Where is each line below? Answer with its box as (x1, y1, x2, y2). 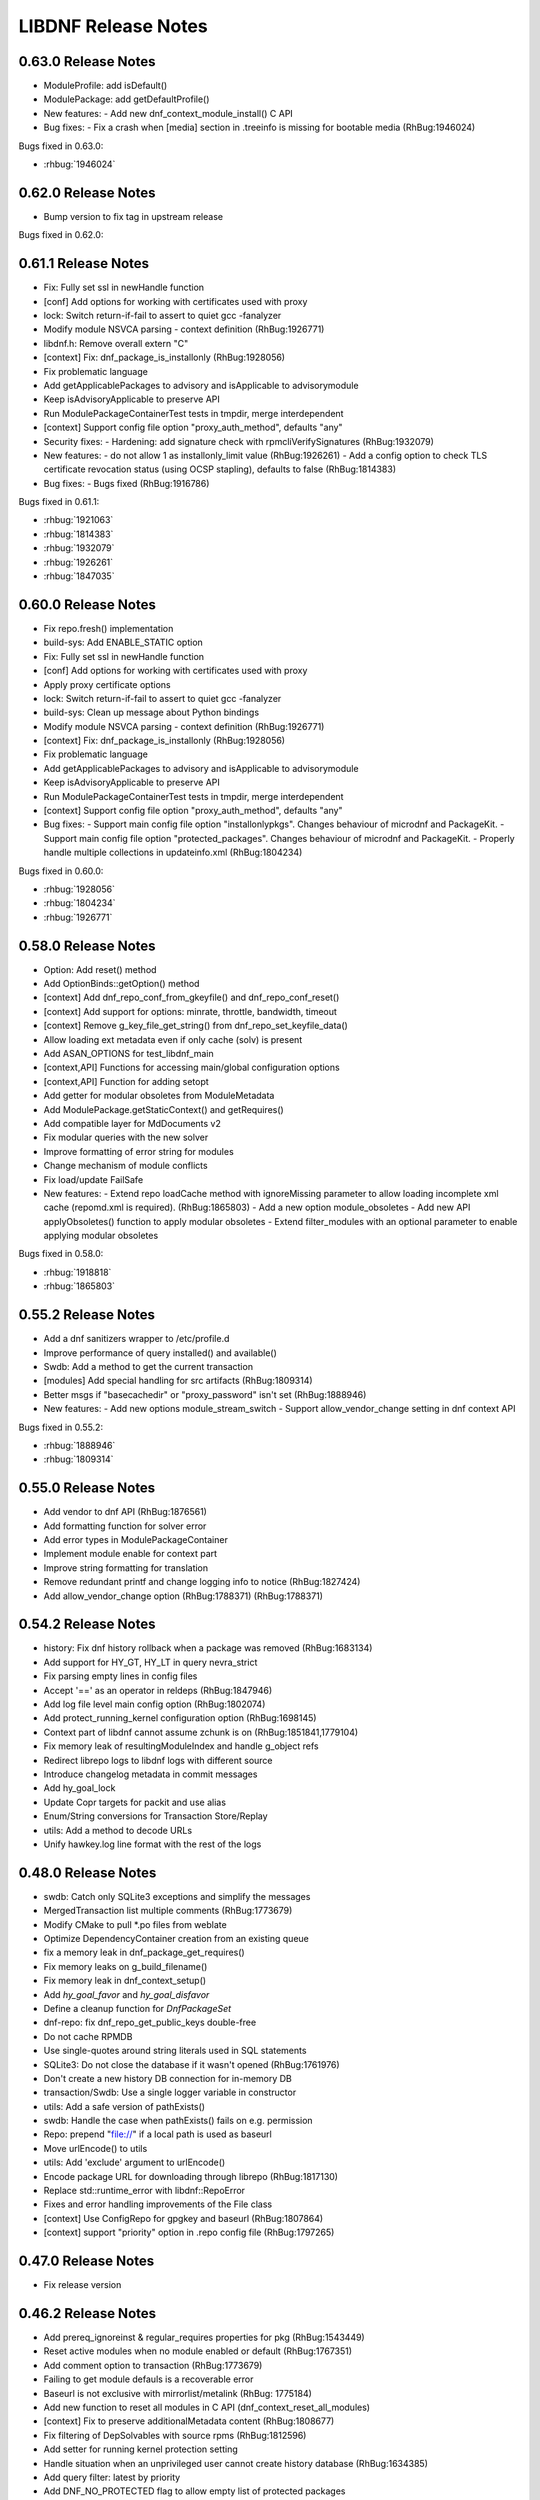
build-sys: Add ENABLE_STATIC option (43, 636, 204, 649)
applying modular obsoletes (43, 1230, 159, 1242)
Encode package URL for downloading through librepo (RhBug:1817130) (43, 2170, 339, 2182)
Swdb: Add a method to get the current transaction (43, 1360, 254, 1372)
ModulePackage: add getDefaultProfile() (43, 93, 210, 105)
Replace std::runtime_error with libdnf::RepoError (43, 2185, 245, 2197)
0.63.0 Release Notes (18, 53, 156, 70)
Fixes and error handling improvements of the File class (43, 2198, 273, 2210)
